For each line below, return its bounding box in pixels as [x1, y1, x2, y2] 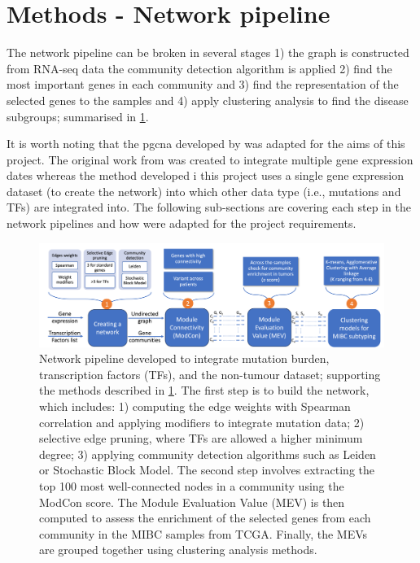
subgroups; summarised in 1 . [7, 107, 149, 124]
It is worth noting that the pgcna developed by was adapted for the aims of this [7, 135, 405, 152]
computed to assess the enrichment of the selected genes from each [39, 509, 371, 526]
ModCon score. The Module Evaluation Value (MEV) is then [39, 493, 345, 510]
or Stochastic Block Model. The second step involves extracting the [39, 461, 374, 478]
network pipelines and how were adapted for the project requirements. [7, 215, 357, 232]
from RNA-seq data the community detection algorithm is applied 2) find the [7, 59, 392, 76]
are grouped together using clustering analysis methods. [39, 541, 317, 558]
